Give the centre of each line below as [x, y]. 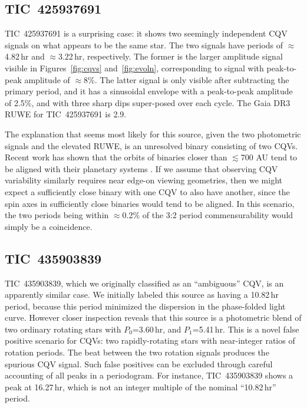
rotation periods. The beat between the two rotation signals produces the [137, 352]
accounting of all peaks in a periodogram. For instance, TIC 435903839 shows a [149, 375]
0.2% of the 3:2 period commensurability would [208, 215]
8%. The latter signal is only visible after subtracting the [186, 79]
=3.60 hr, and [157, 329]
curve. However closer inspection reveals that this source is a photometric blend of [153, 317]
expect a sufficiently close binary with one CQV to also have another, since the [147, 191]
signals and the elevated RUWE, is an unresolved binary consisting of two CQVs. [151, 145]
